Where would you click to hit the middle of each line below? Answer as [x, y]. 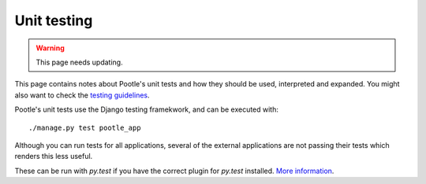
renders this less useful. [54, 156]
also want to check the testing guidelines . [82, 95]
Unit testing [54, 20]
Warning [50, 48]
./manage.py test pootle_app [85, 127]
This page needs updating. [79, 62]
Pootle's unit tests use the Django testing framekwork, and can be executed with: [147, 109]
